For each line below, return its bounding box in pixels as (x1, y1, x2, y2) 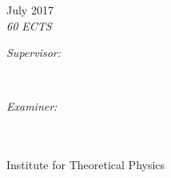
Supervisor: (6, 44, 61, 61)
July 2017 (6, 2, 54, 18)
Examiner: (6, 98, 58, 115)
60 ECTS (6, 17, 52, 34)
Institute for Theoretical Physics (6, 156, 165, 173)
